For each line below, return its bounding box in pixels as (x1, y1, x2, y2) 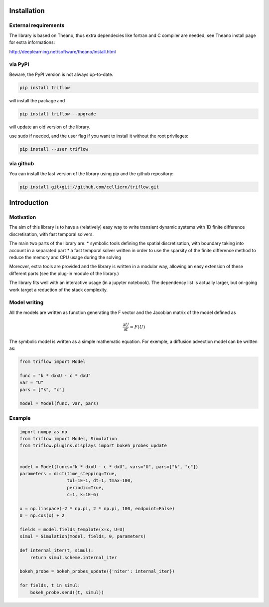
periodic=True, (67, 485, 104, 490)
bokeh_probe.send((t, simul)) (30, 590, 104, 595)
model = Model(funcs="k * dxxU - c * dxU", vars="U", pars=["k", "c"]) (19, 464, 199, 469)
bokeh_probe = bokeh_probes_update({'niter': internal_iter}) (19, 569, 175, 574)
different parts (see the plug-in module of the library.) (9, 270, 119, 277)
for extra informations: (9, 39, 55, 45)
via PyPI (9, 61, 29, 68)
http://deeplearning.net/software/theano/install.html (9, 48, 116, 54)
